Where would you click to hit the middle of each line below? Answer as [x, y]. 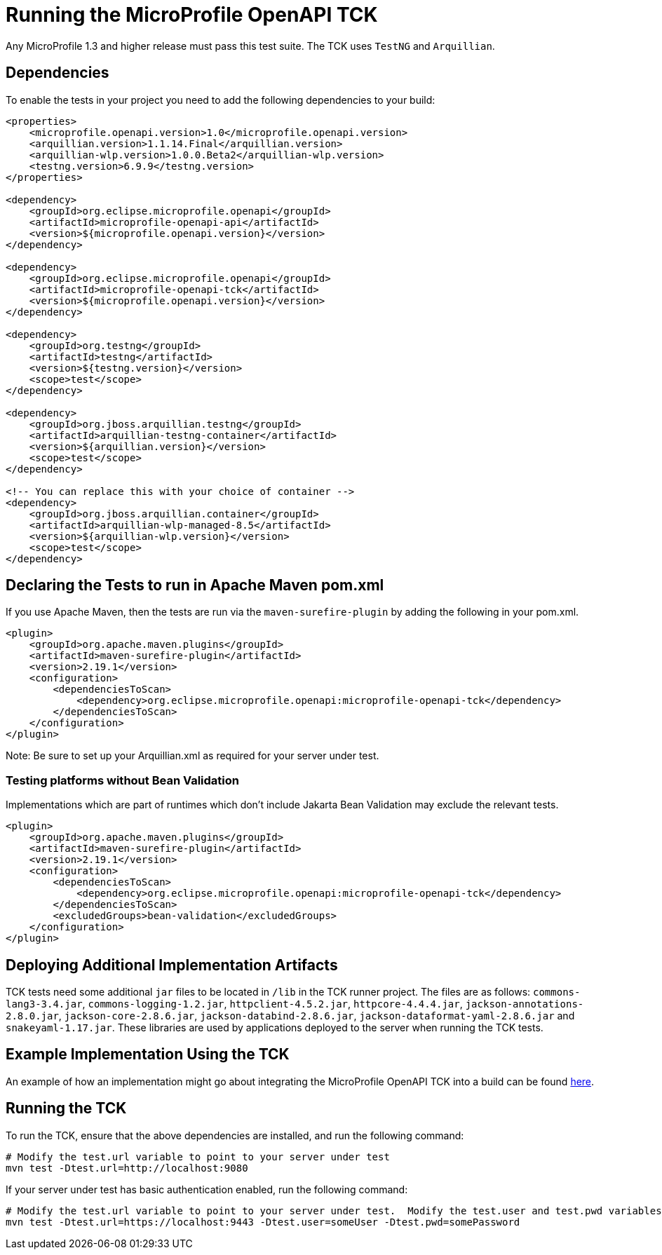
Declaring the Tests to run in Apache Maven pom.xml [195, 585]
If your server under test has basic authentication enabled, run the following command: [207, 1189]
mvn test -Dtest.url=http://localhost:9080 [127, 1168]
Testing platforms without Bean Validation [123, 780]
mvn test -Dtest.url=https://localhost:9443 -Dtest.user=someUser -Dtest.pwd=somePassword [263, 1222]
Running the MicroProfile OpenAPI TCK [192, 15]
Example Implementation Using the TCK [148, 1054]
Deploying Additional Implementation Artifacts [172, 965]
